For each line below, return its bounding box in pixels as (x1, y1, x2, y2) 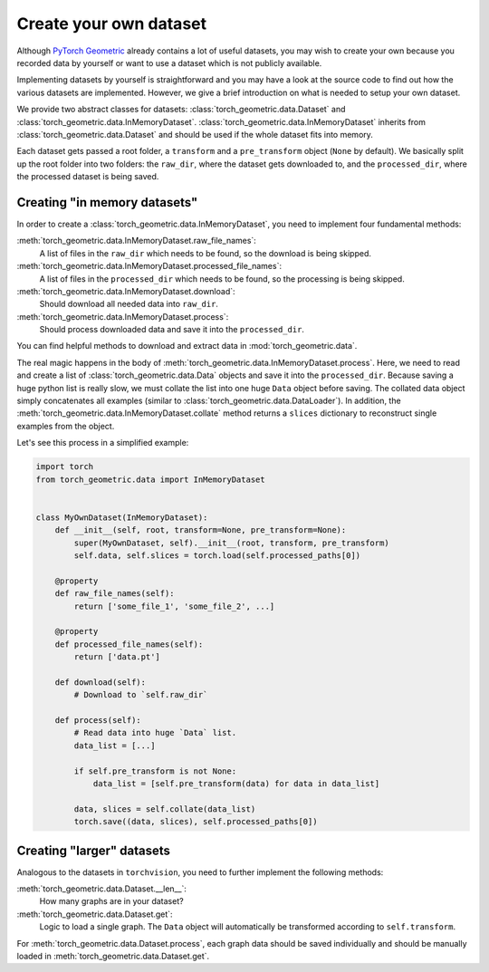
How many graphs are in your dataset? (39, 896, 185, 907)
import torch (35, 462, 94, 472)
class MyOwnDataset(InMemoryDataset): (35, 512, 208, 523)
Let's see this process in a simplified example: (16, 438, 189, 448)
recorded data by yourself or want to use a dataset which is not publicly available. (16, 57, 322, 68)
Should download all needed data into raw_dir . (39, 299, 219, 310)
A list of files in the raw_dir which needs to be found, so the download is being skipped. (39, 247, 371, 258)
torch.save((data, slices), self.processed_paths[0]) (73, 816, 318, 827)
